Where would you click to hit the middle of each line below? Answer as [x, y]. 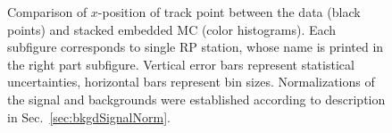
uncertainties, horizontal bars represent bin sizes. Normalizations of [191, 82]
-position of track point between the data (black [229, 12]
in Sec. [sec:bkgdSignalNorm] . [89, 116]
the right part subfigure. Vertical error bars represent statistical [181, 64]
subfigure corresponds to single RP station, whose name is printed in [196, 47]
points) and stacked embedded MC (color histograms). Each [172, 29]
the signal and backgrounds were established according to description [196, 99]
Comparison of [47, 12]
